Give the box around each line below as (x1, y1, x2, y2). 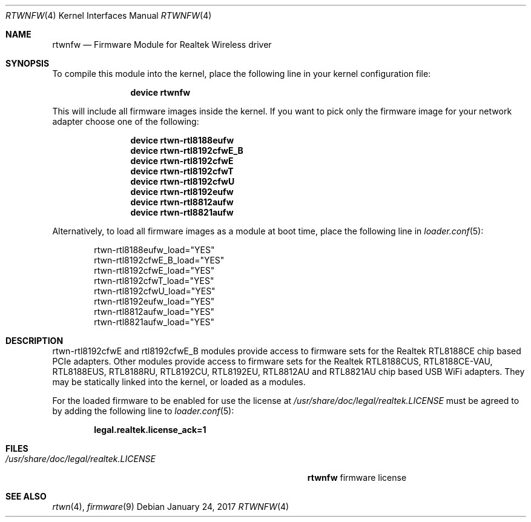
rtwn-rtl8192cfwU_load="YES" (94, 286, 216, 296)
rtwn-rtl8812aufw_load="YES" (94, 306, 215, 317)
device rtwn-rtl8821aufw (130, 207, 234, 217)
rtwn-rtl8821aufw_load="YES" (94, 317, 215, 327)
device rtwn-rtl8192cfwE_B (130, 145, 243, 156)
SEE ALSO (5, 491, 47, 501)
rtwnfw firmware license (307, 472, 407, 483)
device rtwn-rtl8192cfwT (130, 166, 234, 176)
